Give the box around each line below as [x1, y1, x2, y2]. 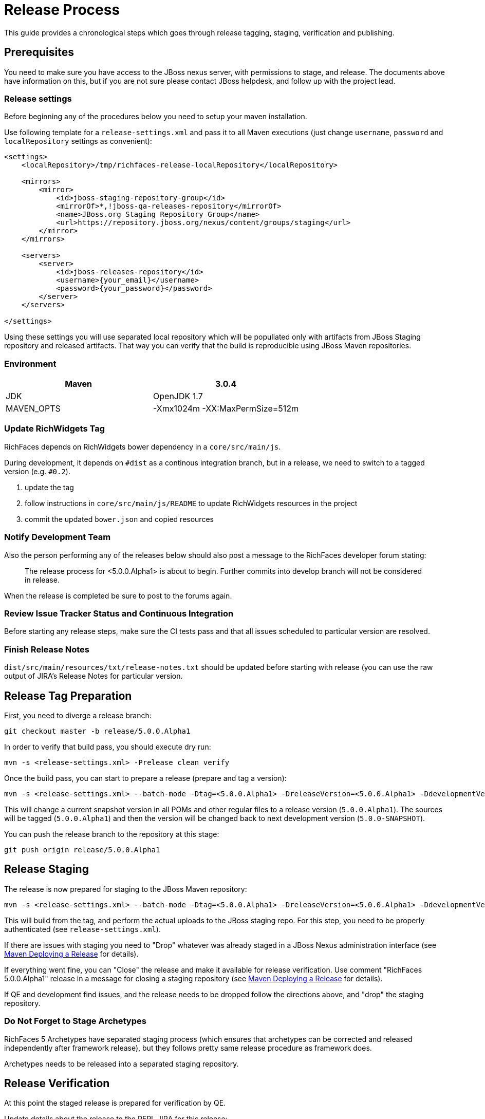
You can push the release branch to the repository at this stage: [4, 829, 219, 838]
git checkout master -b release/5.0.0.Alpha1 [4, 726, 191, 735]
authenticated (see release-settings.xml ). [4, 924, 161, 934]
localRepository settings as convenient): [4, 137, 152, 146]
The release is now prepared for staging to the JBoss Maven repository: [4, 884, 247, 893]
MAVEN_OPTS [6, 403, 61, 414]
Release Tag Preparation [4, 689, 132, 702]
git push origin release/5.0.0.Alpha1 [4, 845, 160, 854]
